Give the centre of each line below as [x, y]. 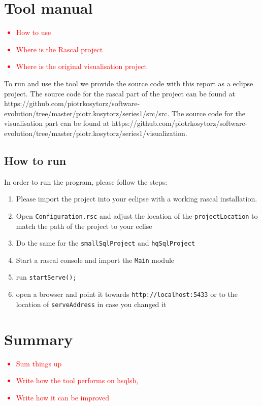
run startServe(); [46, 277]
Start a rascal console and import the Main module [95, 260]
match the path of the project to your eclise [84, 226]
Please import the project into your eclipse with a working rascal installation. [137, 199]
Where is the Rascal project [59, 49]
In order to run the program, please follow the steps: [86, 181]
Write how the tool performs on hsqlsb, [77, 380]
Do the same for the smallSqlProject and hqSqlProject [106, 243]
